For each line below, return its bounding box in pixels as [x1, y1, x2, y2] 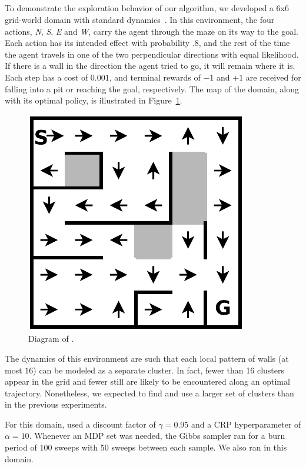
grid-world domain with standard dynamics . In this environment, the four [5, 13, 275, 25]
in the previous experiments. [5, 398, 107, 411]
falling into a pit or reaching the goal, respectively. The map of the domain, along [5, 82, 299, 95]
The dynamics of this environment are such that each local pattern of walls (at [5, 352, 289, 364]
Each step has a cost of [5, 71, 88, 83]
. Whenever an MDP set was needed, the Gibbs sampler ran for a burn [29, 429, 285, 442]
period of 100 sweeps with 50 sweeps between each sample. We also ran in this [5, 441, 287, 453]
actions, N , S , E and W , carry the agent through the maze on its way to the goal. [5, 25, 299, 37]
